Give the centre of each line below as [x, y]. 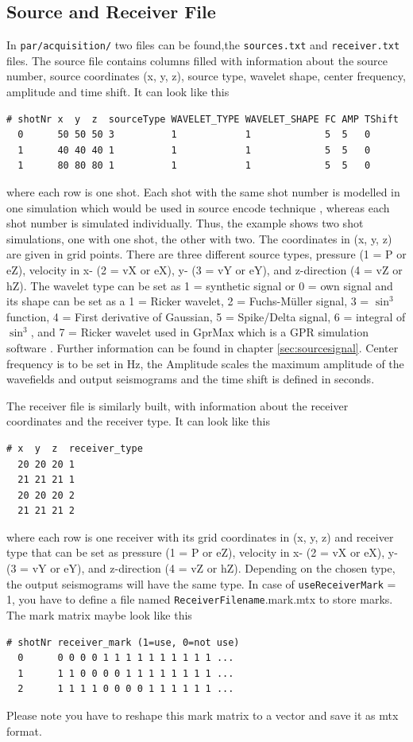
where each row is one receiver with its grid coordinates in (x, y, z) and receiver [200, 536]
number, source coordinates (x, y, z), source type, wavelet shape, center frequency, [206, 76]
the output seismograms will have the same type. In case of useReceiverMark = [201, 583]
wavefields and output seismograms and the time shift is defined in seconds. [191, 379]
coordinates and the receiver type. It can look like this [138, 421]
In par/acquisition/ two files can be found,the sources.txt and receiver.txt [203, 45]
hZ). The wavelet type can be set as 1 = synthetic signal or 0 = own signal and [200, 285]
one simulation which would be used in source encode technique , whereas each [198, 207]
